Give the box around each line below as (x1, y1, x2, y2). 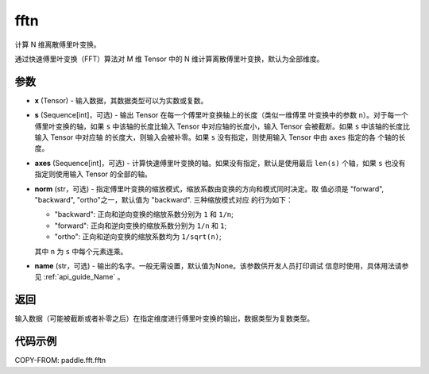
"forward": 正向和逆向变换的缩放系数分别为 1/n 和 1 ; (54, 221, 227, 230)
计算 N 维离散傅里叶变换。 (14, 40, 101, 49)
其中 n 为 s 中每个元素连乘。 (34, 246, 128, 256)
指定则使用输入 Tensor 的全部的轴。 (34, 169, 153, 179)
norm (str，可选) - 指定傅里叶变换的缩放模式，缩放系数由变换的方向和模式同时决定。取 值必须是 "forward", (34, 183, 385, 194)
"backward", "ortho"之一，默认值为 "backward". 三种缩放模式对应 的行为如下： (34, 195, 293, 204)
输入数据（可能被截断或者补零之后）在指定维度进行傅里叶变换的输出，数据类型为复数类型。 (14, 314, 314, 323)
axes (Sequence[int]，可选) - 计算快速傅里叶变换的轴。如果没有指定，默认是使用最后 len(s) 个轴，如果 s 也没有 (34, 158, 406, 168)
